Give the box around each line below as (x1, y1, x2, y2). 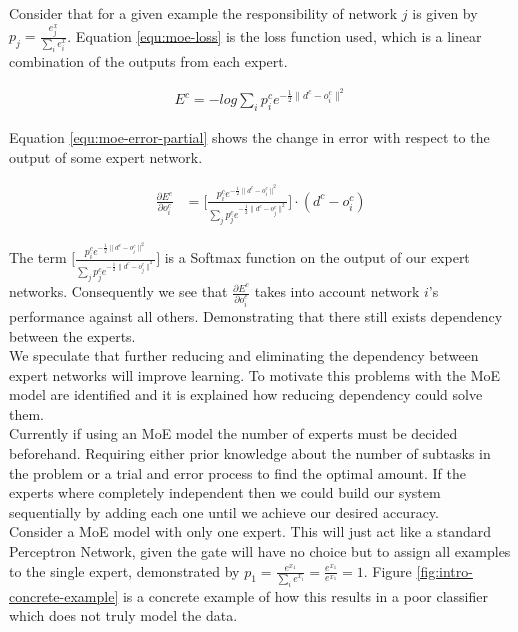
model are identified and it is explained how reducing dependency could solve (9, 384, 483, 405)
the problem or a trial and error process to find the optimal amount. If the (9, 462, 467, 483)
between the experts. (9, 325, 136, 346)
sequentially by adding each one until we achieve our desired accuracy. (9, 501, 439, 522)
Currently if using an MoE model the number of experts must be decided (9, 423, 458, 444)
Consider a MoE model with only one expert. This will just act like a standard (9, 521, 492, 542)
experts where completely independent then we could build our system (9, 482, 441, 503)
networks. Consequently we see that (9, 281, 228, 302)
